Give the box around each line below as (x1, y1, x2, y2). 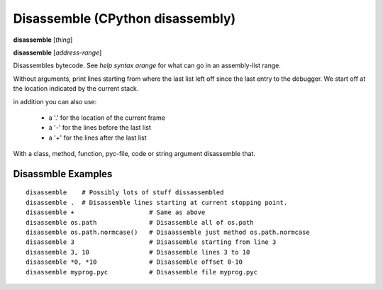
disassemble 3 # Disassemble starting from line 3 (26, 238, 277, 246)
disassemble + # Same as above (26, 208, 206, 216)
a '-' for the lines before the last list (48, 123, 152, 132)
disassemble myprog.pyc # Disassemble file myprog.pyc (26, 268, 258, 276)
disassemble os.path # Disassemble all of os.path (26, 218, 255, 226)
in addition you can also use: (13, 97, 97, 106)
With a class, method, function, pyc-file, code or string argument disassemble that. (13, 150, 255, 158)
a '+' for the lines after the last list (48, 133, 147, 142)
